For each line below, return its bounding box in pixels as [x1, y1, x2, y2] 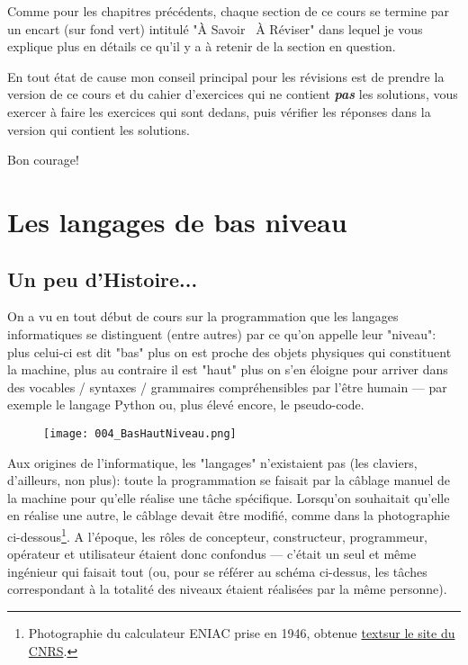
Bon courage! [7, 150, 79, 169]
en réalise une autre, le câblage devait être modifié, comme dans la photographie [7, 506, 450, 525]
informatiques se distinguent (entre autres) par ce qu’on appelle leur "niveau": [7, 324, 436, 343]
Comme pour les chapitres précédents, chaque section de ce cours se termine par [7, 2, 449, 20]
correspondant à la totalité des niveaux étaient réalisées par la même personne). [7, 580, 447, 598]
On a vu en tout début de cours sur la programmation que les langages [7, 307, 399, 326]
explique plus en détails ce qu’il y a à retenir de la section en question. [7, 37, 396, 56]
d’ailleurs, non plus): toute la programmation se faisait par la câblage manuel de [7, 471, 451, 490]
